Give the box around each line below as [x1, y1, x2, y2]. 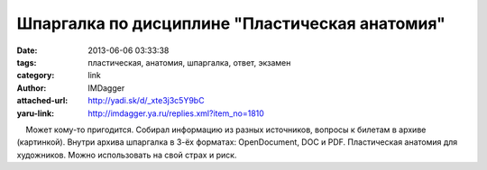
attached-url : [16, 95, 69, 106]
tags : [16, 57, 37, 67]
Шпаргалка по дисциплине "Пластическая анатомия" [16, 13, 446, 33]
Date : [16, 45, 38, 56]
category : [16, 70, 55, 81]
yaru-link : [16, 108, 54, 119]
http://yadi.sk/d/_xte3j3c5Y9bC [87, 95, 205, 106]
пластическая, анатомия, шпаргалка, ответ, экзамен [87, 57, 291, 67]
